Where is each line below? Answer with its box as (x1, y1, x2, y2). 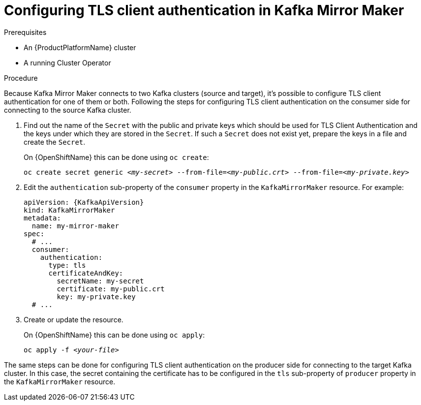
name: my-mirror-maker (31, 221, 119, 230)
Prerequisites (4, 28, 47, 36)
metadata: (24, 214, 61, 222)
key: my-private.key (57, 292, 136, 301)
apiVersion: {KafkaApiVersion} (24, 198, 144, 206)
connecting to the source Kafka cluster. (4, 105, 131, 114)
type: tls (48, 261, 86, 269)
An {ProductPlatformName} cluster (24, 43, 136, 52)
